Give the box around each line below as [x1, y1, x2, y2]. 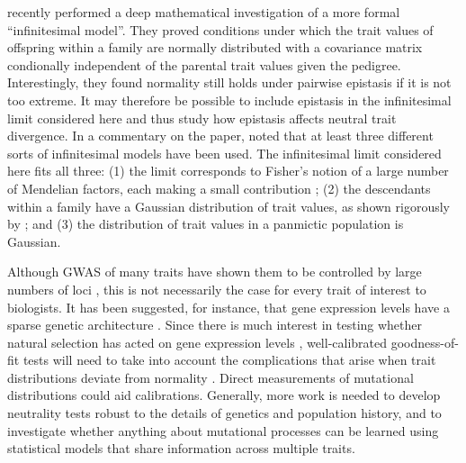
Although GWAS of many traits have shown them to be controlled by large [7, 262, 422, 281]
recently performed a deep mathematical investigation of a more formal [7, 3, 400, 21]
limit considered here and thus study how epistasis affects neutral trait [7, 108, 397, 127]
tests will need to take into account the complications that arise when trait [22, 350, 436, 369]
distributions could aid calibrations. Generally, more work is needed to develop [7, 386, 441, 404]
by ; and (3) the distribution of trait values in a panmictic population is [7, 214, 404, 233]
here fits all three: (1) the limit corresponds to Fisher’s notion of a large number [7, 161, 449, 180]
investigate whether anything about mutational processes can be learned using [7, 421, 439, 440]
